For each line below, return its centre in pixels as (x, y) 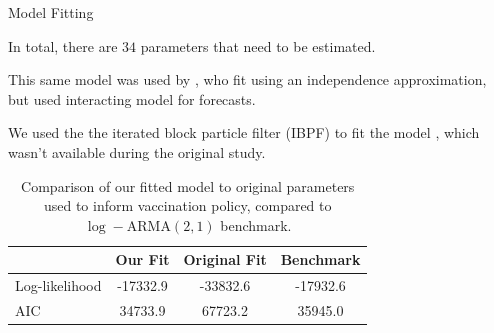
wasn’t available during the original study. (137, 151)
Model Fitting (51, 12)
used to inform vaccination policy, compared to (187, 205)
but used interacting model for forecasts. (132, 98)
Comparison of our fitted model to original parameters (188, 185)
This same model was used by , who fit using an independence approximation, (247, 79)
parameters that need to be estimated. (258, 45)
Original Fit (225, 259)
